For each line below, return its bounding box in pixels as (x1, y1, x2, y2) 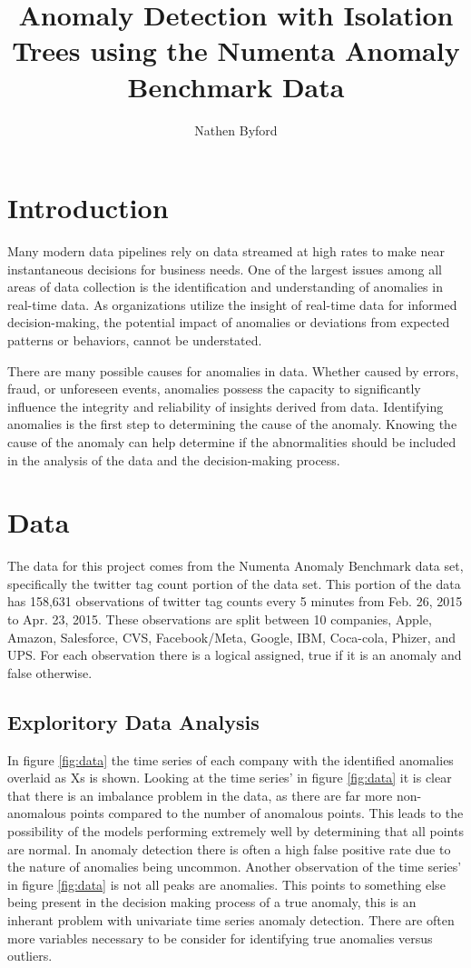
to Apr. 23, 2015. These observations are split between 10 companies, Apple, (7, 610, 432, 629)
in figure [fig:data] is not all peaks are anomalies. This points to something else (7, 874, 446, 893)
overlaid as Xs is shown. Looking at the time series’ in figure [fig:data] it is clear (7, 768, 452, 787)
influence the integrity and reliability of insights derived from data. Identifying (7, 396, 444, 415)
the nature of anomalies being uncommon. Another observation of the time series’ (7, 857, 462, 876)
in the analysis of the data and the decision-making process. (7, 450, 340, 469)
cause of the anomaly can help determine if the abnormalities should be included (7, 432, 456, 451)
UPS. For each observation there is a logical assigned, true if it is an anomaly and (7, 645, 462, 664)
